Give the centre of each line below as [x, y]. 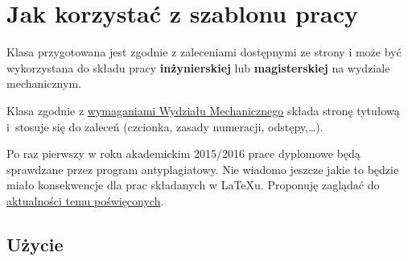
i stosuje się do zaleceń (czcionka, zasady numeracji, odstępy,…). [165, 126]
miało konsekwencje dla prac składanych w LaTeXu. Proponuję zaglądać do [193, 185]
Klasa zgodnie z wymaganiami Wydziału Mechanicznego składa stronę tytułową [203, 110]
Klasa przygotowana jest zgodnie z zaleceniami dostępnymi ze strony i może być [204, 52]
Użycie [35, 244]
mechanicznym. [44, 83]
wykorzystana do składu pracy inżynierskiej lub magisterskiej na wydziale [198, 67]
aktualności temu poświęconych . [85, 200]
